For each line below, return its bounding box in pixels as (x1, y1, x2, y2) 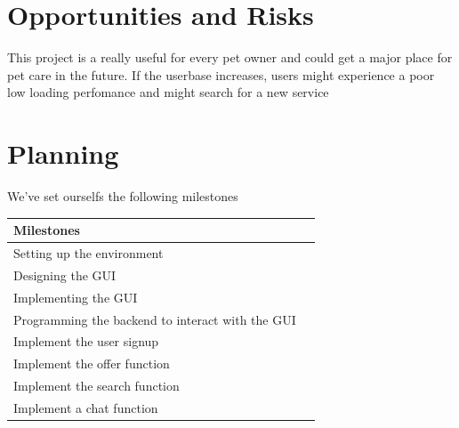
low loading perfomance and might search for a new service (7, 83, 329, 101)
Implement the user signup (13, 332, 159, 351)
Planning (7, 135, 119, 172)
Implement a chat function (13, 398, 158, 416)
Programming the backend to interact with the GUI (13, 310, 296, 328)
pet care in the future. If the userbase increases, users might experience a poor (7, 65, 435, 84)
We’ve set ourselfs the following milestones (7, 187, 238, 206)
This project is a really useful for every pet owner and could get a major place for (7, 48, 453, 67)
